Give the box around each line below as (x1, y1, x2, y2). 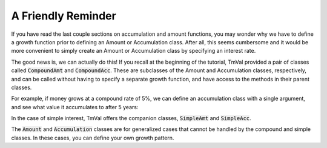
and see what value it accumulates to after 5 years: (11, 103, 139, 110)
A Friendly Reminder (11, 9, 116, 22)
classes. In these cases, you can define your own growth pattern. (11, 134, 174, 141)
